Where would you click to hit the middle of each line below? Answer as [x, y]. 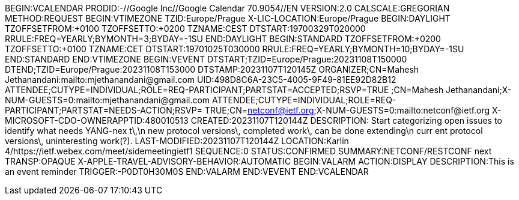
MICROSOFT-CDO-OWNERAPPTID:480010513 [97, 120]
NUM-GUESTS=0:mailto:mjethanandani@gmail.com [108, 100]
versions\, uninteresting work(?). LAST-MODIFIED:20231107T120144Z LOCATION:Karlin [177, 141]
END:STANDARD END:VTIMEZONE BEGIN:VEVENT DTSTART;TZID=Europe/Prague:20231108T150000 [206, 59]
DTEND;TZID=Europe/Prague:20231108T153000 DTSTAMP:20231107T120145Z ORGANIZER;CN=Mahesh [212, 69]
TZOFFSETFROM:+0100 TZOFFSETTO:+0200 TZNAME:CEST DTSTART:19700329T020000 [185, 29]
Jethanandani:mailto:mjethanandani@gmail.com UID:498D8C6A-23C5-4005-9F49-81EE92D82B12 [201, 80]
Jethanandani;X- [479, 90]
